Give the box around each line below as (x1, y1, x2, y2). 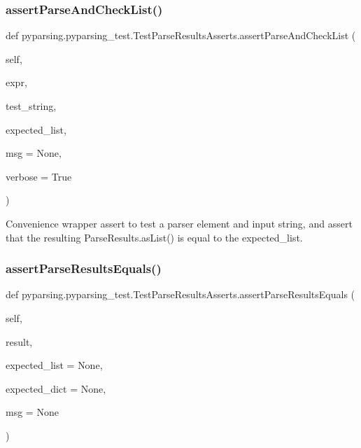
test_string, (6, 99, 57, 113)
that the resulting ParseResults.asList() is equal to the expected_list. (6, 230, 303, 244)
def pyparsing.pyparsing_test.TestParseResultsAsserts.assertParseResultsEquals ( (6, 287, 355, 302)
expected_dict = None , (6, 381, 106, 395)
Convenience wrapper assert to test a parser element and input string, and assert (6, 216, 353, 230)
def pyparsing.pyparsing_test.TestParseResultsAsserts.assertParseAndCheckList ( (6, 28, 356, 43)
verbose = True (6, 169, 72, 183)
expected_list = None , (6, 358, 103, 372)
